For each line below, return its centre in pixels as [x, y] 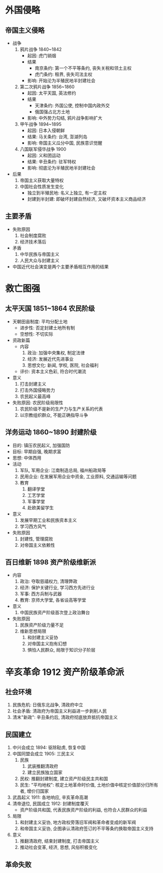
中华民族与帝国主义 [40, 254]
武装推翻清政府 [43, 766]
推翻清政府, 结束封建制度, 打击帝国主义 [60, 841]
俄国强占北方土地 [52, 112]
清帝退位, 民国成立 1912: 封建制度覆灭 [51, 804]
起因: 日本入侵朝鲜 [46, 130]
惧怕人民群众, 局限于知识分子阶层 [61, 650]
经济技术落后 [33, 241]
